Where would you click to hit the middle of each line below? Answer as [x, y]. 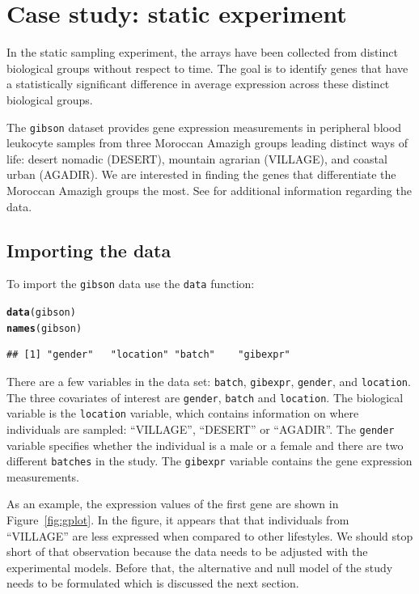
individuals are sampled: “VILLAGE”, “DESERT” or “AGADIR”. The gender [201, 429]
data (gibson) [41, 312]
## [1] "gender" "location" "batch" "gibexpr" [148, 355]
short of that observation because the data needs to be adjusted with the [187, 552]
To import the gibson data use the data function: [131, 284]
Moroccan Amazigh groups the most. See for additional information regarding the [209, 190]
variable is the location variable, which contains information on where [183, 413]
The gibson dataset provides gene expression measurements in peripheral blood [204, 127]
